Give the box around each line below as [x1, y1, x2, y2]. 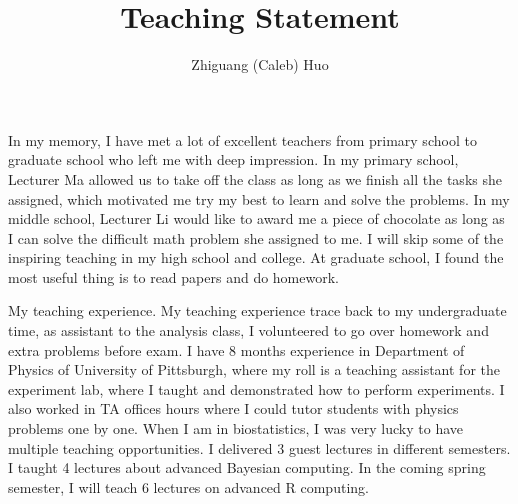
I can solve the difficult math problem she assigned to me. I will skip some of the [8, 227, 504, 248]
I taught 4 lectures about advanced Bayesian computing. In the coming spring [8, 457, 486, 478]
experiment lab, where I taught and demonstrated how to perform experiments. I [8, 378, 505, 399]
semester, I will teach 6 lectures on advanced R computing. [8, 476, 369, 497]
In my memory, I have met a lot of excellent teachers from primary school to [8, 129, 477, 150]
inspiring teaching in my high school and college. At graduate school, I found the [8, 247, 504, 268]
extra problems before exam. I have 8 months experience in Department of [8, 339, 465, 360]
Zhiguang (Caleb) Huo [191, 54, 329, 75]
